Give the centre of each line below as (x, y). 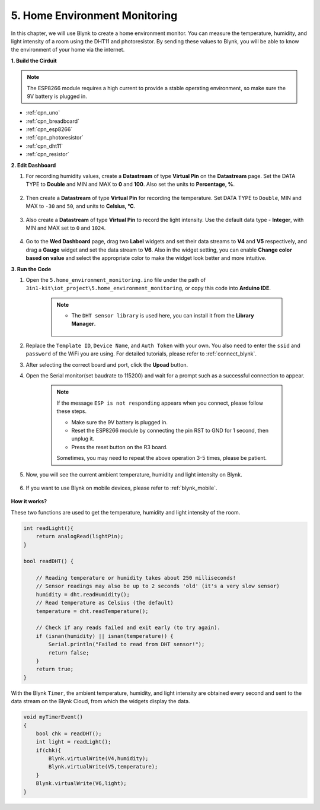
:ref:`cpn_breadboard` (53, 121)
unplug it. (83, 439)
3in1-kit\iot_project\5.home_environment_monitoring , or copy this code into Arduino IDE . (148, 288)
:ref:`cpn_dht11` (44, 146)
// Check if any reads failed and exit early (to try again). (128, 628)
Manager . (84, 324)
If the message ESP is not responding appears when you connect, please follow (160, 403)
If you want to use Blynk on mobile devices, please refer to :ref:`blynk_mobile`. (121, 488)
